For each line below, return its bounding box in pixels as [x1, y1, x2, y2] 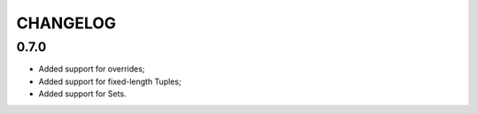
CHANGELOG [16, 13, 117, 33]
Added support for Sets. [38, 88, 127, 99]
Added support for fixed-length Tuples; [38, 76, 181, 87]
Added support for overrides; [38, 64, 145, 74]
